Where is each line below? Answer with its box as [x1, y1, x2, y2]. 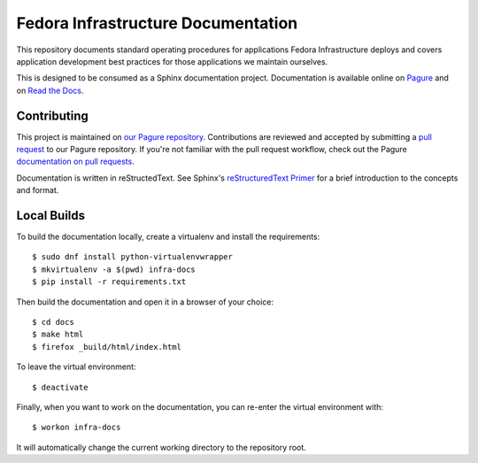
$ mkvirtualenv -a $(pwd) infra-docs [32, 264, 197, 274]
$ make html [32, 329, 84, 340]
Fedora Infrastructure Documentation [16, 13, 298, 33]
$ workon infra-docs [32, 422, 121, 433]
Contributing [16, 108, 89, 123]
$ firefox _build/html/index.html [32, 342, 181, 351]
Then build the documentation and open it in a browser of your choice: [16, 297, 274, 307]
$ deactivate [32, 382, 89, 392]
